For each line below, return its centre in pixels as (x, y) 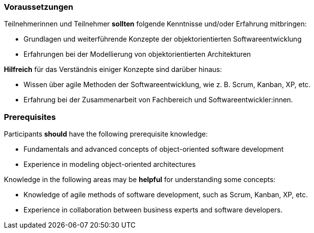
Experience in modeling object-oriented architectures (110, 164)
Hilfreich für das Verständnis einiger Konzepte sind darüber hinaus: (113, 70)
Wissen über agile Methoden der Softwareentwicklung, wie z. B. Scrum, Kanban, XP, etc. (167, 85)
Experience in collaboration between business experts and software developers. (153, 210)
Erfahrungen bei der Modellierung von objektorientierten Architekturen (137, 54)
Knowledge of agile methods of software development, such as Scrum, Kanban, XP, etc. (166, 195)
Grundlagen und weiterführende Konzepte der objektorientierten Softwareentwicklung (163, 39)
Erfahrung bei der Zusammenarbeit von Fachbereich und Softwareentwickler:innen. (158, 100)
